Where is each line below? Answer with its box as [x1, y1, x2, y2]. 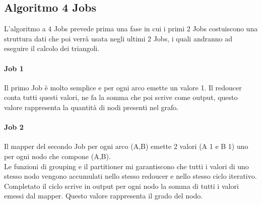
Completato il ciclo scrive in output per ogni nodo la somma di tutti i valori [4, 180, 239, 191]
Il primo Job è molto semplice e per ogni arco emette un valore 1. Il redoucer [4, 82, 242, 92]
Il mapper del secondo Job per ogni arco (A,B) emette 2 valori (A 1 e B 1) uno [4, 141, 248, 151]
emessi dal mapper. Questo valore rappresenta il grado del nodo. [4, 190, 203, 201]
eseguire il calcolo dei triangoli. [4, 43, 100, 54]
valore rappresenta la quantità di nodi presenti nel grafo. [4, 101, 179, 112]
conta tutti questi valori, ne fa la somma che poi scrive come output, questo [4, 92, 238, 103]
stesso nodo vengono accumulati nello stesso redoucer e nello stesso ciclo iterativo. [4, 171, 257, 181]
